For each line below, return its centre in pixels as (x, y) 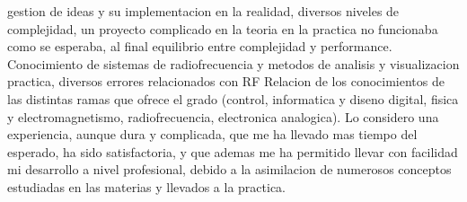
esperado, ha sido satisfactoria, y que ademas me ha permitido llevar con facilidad (233, 151)
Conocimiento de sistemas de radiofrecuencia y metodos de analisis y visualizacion (233, 63)
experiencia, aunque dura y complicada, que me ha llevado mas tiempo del (212, 134)
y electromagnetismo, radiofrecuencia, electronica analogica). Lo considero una (223, 116)
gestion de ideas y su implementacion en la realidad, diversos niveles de (203, 11)
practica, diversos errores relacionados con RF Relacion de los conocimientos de (226, 81)
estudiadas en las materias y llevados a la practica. (146, 186)
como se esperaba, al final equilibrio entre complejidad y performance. (200, 46)
